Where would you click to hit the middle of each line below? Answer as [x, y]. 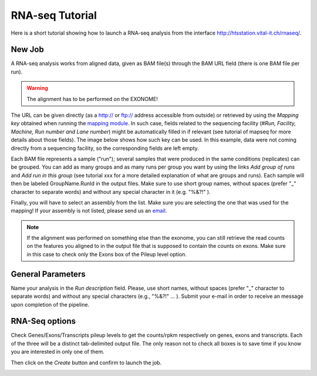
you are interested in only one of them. [58, 352]
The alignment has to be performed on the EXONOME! [92, 99]
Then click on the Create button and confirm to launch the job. [86, 362]
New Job [27, 50]
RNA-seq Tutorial [54, 15]
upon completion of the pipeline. [50, 304]
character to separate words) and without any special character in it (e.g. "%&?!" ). [111, 192]
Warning [37, 88]
